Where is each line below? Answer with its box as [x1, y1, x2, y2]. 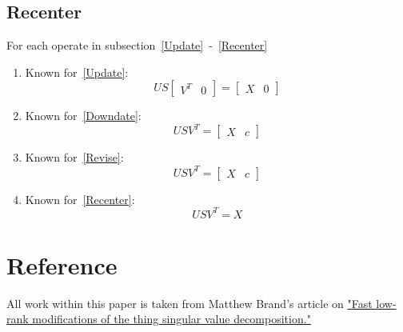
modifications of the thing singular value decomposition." [32, 310, 311, 327]
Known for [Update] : [25, 63, 129, 80]
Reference [6, 248, 118, 281]
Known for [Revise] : [25, 149, 124, 166]
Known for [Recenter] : [25, 190, 135, 207]
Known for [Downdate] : [25, 107, 142, 124]
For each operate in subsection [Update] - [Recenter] [6, 37, 268, 54]
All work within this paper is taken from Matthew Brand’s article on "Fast [6, 294, 373, 311]
